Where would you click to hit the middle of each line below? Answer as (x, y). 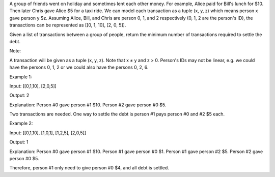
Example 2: (21, 123)
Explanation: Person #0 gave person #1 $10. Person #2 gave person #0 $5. (88, 105)
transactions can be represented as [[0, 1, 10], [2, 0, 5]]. (68, 25)
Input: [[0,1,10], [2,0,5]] (33, 86)
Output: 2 (19, 95)
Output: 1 (19, 142)
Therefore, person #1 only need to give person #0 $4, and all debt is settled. (89, 168)
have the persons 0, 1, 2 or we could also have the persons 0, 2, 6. (79, 67)
